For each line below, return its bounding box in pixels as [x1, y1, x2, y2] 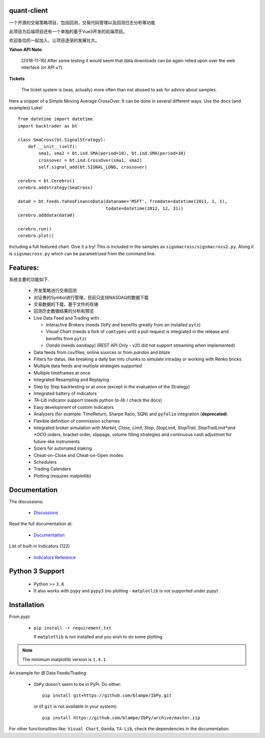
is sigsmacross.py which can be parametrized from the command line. [9, 251, 156, 256]
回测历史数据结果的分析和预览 [33, 308, 94, 314]
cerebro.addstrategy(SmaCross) [18, 185, 93, 191]
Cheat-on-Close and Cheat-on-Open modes [33, 452, 124, 458]
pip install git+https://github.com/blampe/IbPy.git [42, 692, 172, 698]
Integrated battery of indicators [33, 390, 97, 396]
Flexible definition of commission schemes [33, 418, 120, 424]
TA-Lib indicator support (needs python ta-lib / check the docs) [33, 397, 162, 403]
